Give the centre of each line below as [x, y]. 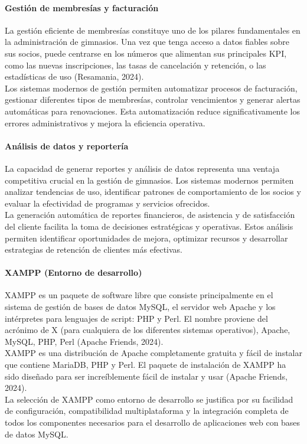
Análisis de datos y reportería [67, 146]
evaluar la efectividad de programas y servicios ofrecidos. [107, 203]
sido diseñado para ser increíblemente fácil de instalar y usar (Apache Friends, [146, 376]
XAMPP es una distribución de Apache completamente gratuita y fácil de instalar [153, 353]
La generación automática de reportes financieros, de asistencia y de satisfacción [150, 215]
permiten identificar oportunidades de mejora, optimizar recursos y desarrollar [146, 238]
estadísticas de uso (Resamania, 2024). [74, 76]
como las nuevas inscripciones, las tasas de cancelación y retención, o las [135, 65]
